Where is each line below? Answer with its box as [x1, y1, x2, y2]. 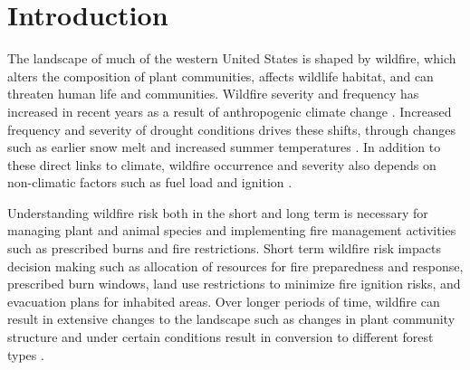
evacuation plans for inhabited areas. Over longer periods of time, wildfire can [7, 291, 440, 310]
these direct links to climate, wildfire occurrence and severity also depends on [7, 155, 436, 174]
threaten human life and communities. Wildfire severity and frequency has [7, 84, 419, 103]
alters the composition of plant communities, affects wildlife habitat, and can [7, 66, 434, 85]
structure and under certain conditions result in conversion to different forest [7, 327, 434, 346]
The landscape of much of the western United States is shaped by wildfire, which [7, 49, 456, 68]
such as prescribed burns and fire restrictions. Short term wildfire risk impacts [7, 239, 441, 258]
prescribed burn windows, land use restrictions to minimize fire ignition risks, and [7, 274, 461, 293]
